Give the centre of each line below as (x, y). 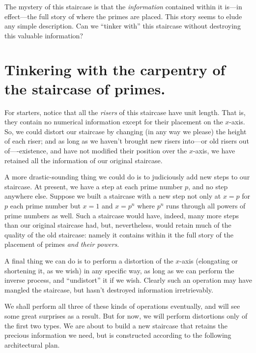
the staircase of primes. (85, 88)
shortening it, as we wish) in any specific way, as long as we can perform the (119, 270)
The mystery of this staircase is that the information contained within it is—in (123, 6)
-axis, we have (214, 151)
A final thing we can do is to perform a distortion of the (89, 261)
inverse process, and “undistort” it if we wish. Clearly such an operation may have (128, 280)
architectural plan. (32, 344)
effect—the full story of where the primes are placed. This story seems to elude (123, 16)
